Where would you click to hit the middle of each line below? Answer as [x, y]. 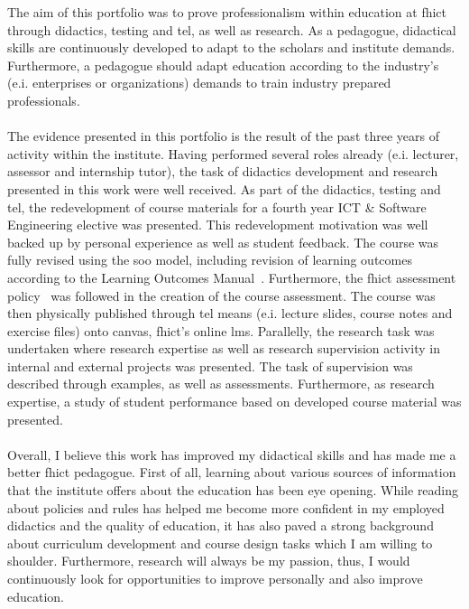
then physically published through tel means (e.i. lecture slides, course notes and [230, 313]
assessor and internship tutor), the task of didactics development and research [223, 171]
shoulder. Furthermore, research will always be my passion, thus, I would [209, 561]
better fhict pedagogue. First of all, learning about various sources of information [232, 472]
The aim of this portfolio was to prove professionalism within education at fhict [227, 12]
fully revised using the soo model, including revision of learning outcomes [210, 260]
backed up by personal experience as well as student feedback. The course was [223, 242]
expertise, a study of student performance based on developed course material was [234, 402]
